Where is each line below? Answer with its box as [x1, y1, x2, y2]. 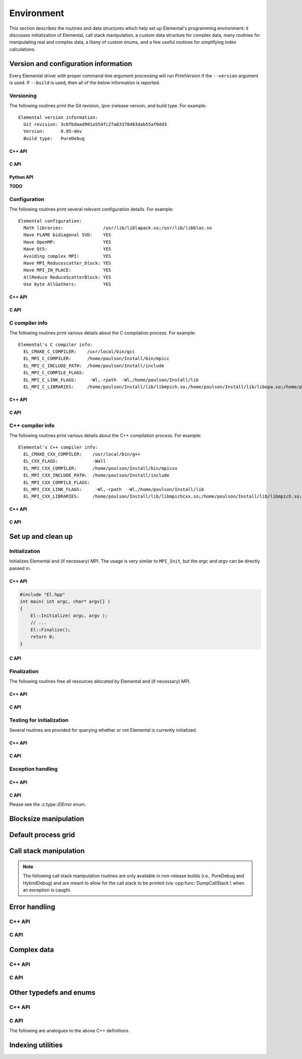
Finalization [9, 668, 39, 675]
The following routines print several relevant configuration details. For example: [9, 206, 174, 213]
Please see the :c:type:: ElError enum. [9, 801, 87, 808]
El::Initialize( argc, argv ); [30, 613, 108, 618]
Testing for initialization [9, 717, 69, 724]
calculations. [9, 46, 36, 52]
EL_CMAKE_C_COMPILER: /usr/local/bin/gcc [23, 349, 135, 355]
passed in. [9, 565, 31, 571]
